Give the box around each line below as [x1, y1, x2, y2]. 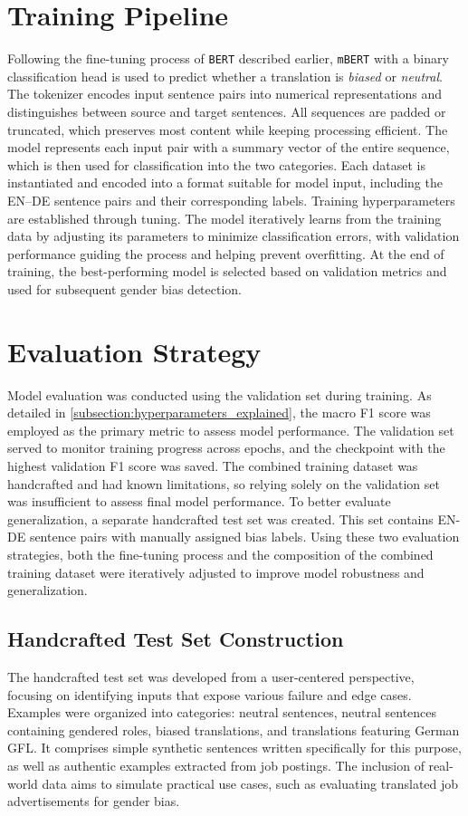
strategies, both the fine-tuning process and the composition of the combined [7, 544, 434, 563]
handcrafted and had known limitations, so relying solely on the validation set [7, 474, 440, 493]
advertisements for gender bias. [7, 792, 180, 811]
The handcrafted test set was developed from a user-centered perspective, [7, 667, 415, 686]
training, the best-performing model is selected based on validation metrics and [7, 262, 447, 281]
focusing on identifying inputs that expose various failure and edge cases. [7, 685, 412, 704]
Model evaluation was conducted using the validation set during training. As [7, 385, 432, 404]
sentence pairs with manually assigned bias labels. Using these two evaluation [29, 527, 460, 546]
